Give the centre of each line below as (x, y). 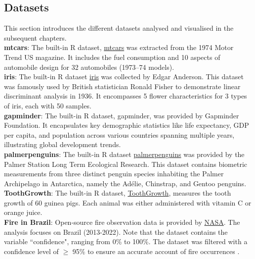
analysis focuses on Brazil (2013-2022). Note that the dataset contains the (116, 232)
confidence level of (31, 251)
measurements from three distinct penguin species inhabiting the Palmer (114, 174)
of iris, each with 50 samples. (48, 105)
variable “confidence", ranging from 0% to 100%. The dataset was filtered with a (126, 241)
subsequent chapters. (35, 37)
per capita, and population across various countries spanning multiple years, (119, 134)
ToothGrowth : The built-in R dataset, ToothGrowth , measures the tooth (118, 193)
